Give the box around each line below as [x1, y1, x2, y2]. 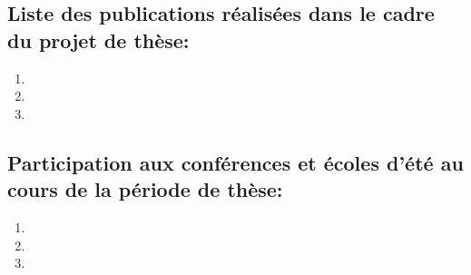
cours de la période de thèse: [7, 175, 283, 203]
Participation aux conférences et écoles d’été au [7, 148, 464, 176]
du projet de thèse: [7, 25, 190, 54]
